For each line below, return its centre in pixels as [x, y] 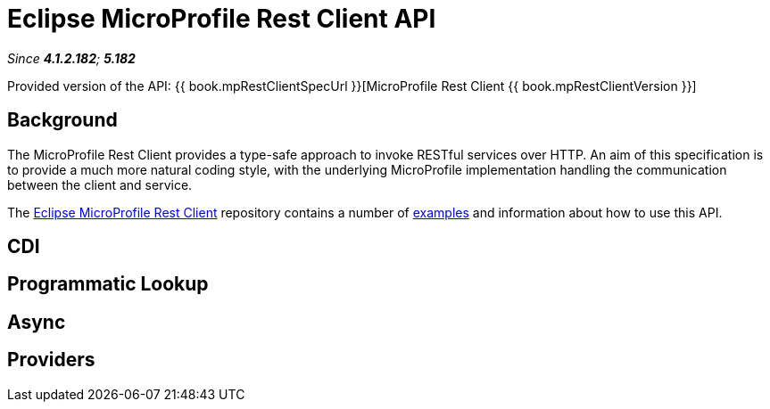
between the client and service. [100, 184]
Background [62, 120]
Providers [51, 360]
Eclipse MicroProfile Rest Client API [222, 19]
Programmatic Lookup [108, 284]
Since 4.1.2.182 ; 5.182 [71, 58]
